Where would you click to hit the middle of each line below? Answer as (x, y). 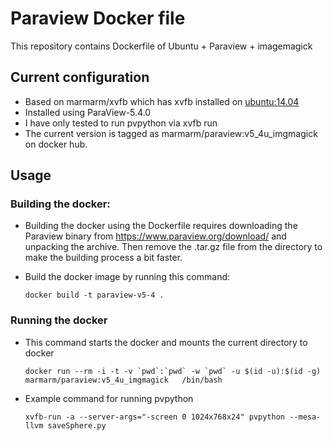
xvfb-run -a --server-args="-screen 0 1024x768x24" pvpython (155, 417)
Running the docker (59, 320)
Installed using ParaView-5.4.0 (88, 112)
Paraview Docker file (98, 18)
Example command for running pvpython (109, 398)
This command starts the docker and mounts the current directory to (166, 342)
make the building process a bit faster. (103, 258)
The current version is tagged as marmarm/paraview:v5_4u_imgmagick (171, 133)
